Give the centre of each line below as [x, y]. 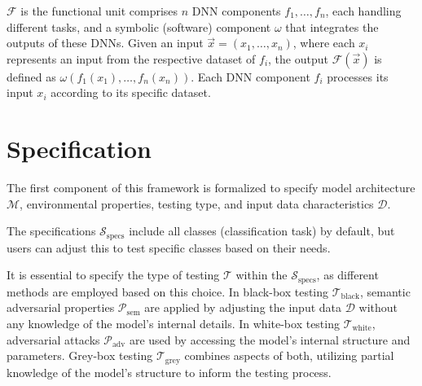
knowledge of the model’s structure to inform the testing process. [169, 372]
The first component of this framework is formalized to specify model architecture [211, 188]
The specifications [51, 231]
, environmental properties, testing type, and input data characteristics [197, 203]
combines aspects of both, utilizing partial [289, 355]
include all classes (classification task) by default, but [262, 231]
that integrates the [332, 26]
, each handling [363, 11]
